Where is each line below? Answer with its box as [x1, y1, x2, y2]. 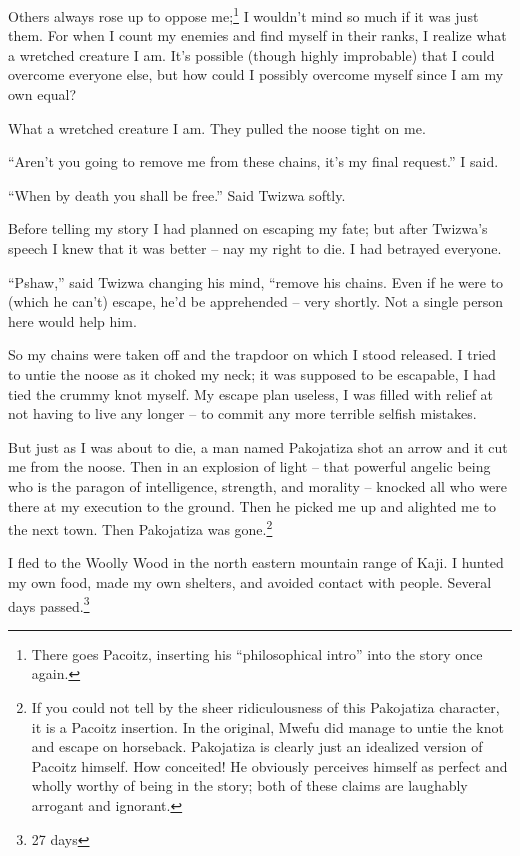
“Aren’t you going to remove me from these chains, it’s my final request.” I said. [8, 151, 499, 172]
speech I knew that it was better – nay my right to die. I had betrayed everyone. [8, 238, 502, 258]
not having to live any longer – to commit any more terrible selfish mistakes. [8, 403, 477, 424]
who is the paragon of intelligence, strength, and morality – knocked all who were [8, 475, 507, 496]
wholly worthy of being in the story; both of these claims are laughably [31, 775, 468, 796]
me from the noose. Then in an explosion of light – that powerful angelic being [8, 456, 491, 477]
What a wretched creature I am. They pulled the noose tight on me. [8, 117, 426, 138]
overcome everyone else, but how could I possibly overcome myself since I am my [8, 64, 504, 85]
